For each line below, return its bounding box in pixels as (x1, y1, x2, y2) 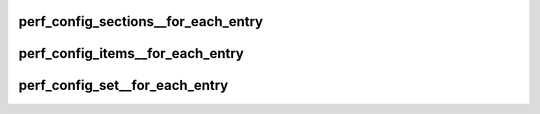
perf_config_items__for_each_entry (18, 45, 244, 62)
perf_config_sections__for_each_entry (18, 13, 264, 30)
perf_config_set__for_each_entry (18, 77, 229, 94)
